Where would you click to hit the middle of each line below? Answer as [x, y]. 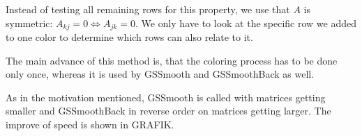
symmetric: [29, 23]
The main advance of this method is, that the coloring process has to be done [172, 60]
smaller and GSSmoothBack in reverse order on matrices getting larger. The [168, 111]
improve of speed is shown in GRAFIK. [90, 125]
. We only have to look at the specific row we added [246, 23]
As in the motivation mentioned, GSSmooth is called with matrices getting [166, 97]
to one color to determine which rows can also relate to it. [129, 37]
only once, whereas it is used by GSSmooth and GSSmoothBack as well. [160, 74]
